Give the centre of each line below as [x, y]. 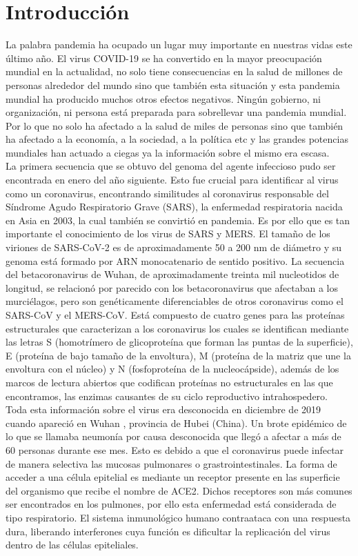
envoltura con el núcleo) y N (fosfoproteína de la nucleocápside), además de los [172, 369]
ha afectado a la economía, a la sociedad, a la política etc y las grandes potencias [177, 139]
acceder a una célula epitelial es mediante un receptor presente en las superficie [173, 477]
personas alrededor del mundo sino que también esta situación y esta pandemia [173, 85]
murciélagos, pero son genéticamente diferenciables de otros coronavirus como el [175, 301]
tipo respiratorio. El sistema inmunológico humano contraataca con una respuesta [178, 517]
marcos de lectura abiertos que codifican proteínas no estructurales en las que [169, 382]
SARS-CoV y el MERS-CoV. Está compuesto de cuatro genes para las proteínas [175, 315]
